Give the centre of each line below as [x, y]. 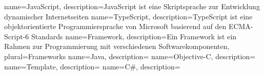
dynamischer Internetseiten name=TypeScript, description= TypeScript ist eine [128, 16]
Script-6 [17, 36]
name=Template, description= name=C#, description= [92, 66]
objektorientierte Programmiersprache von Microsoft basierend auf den [115, 26]
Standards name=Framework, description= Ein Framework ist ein [134, 36]
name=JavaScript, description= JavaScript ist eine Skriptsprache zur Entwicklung [132, 6]
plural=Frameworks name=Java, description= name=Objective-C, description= [130, 56]
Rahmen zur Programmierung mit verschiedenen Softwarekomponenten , [117, 46]
